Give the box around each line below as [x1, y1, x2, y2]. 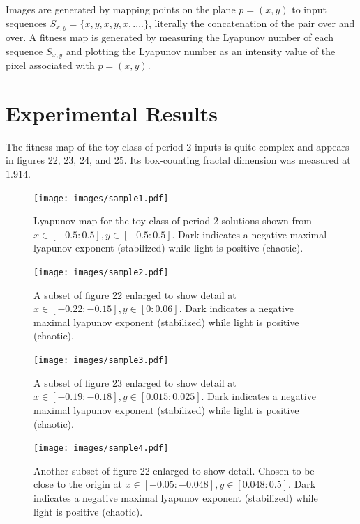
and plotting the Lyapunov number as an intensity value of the [66, 43, 336, 58]
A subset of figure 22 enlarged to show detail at [33, 287, 237, 302]
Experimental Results [6, 98, 218, 127]
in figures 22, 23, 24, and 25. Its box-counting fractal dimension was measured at [6, 153, 351, 167]
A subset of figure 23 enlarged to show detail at [33, 375, 237, 390]
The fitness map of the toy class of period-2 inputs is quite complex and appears [6, 139, 350, 153]
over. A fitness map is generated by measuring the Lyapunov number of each [6, 30, 334, 45]
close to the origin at [33, 477, 122, 491]
